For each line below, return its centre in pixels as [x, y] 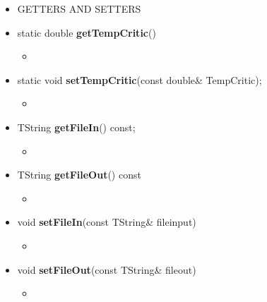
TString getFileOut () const [79, 175]
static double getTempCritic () [87, 32]
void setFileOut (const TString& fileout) [107, 269]
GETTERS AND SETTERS [79, 8]
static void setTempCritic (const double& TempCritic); [140, 79]
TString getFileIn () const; [76, 127]
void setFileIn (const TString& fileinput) [107, 222]
